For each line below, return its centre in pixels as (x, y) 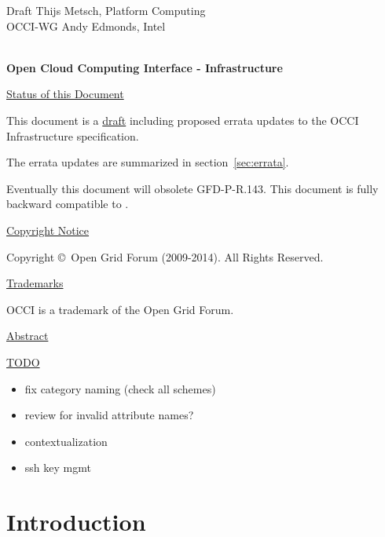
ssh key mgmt (58, 468)
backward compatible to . (68, 204)
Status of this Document (65, 94)
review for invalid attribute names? (109, 415)
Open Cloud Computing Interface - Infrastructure (145, 67)
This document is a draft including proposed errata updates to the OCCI (183, 120)
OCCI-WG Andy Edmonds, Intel (86, 26)
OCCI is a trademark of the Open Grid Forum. (120, 309)
